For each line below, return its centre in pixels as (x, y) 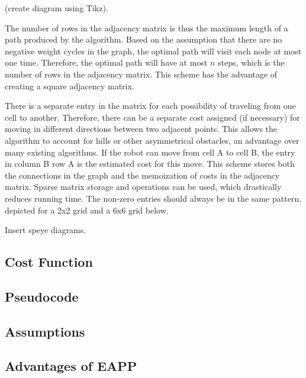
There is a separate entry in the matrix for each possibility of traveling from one (150, 106)
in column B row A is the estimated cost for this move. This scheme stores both (150, 164)
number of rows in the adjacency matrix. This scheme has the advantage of (141, 74)
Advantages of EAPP (71, 366)
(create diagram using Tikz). (57, 8)
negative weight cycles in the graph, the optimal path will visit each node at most (153, 51)
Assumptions (45, 331)
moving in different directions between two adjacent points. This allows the (141, 129)
